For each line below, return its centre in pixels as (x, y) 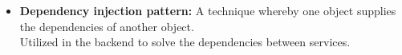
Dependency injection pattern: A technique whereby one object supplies (208, 10)
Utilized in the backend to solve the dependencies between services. (185, 42)
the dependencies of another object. (107, 26)
